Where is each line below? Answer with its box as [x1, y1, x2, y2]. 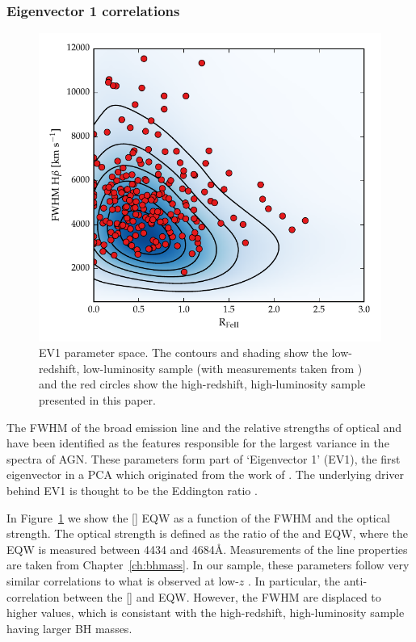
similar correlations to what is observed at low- [6, 573, 239, 589]
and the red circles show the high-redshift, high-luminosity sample [39, 376, 366, 392]
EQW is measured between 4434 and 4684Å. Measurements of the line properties [6, 540, 408, 557]
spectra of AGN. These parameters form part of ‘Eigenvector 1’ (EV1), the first [6, 450, 401, 467]
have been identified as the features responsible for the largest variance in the [6, 434, 389, 451]
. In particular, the [248, 573, 341, 589]
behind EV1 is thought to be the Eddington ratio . [6, 482, 258, 499]
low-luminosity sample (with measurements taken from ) [82, 359, 363, 376]
